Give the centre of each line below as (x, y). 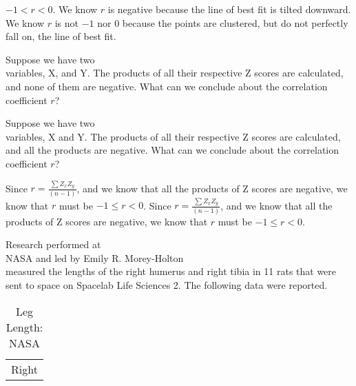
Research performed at (53, 244)
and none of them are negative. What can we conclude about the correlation (167, 86)
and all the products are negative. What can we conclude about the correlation (172, 150)
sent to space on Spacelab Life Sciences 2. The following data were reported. (167, 284)
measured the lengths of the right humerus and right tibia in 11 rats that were (171, 271)
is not (66, 22)
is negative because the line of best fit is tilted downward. (229, 9)
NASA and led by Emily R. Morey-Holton (95, 257)
